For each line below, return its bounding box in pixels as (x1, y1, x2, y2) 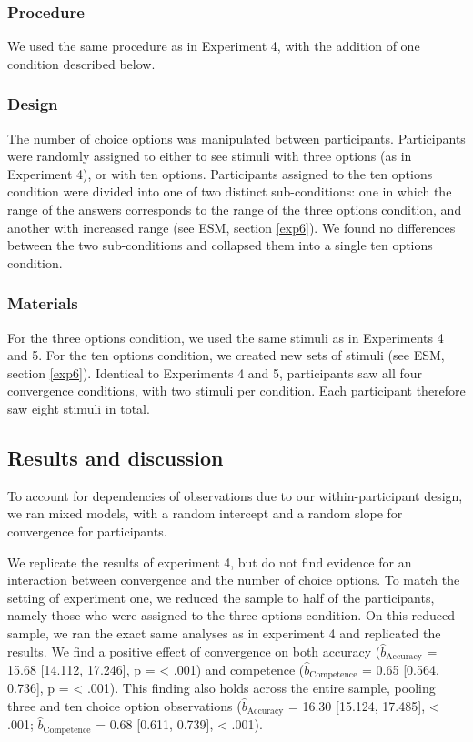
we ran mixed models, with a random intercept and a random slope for (7, 504, 403, 523)
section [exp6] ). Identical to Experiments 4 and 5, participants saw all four (7, 363, 423, 382)
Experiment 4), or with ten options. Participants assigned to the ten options (7, 164, 433, 183)
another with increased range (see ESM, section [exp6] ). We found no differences (7, 217, 456, 236)
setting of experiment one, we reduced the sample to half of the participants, (7, 587, 435, 607)
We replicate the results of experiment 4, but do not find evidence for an (7, 552, 412, 571)
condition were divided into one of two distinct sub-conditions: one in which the (7, 182, 452, 201)
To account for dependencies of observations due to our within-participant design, (7, 486, 463, 505)
